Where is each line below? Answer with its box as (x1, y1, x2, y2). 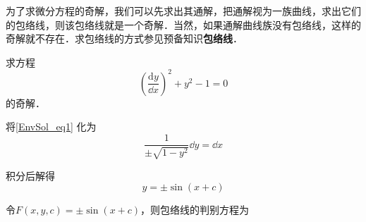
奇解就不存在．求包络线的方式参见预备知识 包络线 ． (6, 31, 243, 46)
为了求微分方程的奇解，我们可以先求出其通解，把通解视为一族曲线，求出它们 (6, 4, 361, 18)
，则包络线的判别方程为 (140, 202, 250, 217)
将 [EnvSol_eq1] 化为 (6, 119, 97, 134)
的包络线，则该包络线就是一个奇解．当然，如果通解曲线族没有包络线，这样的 (6, 17, 361, 32)
